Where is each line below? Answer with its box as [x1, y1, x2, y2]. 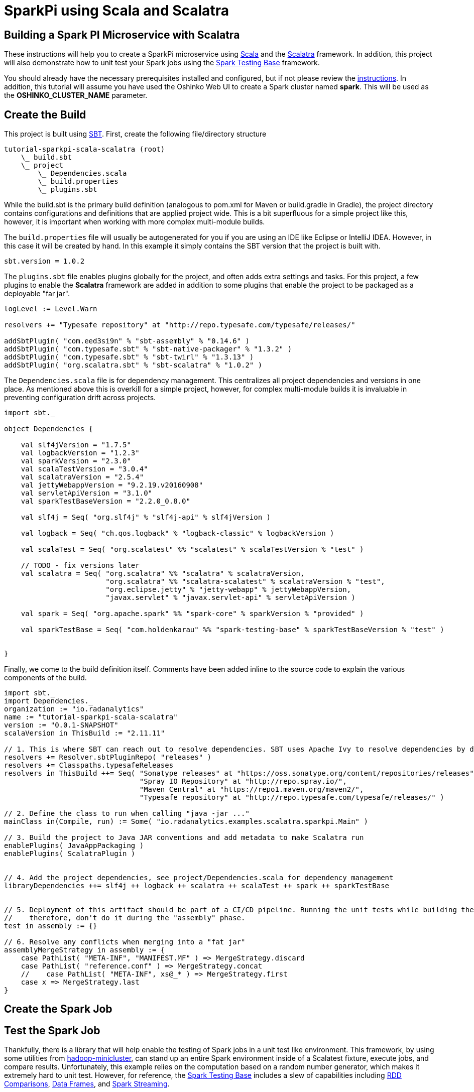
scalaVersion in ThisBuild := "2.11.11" [4, 729, 165, 738]
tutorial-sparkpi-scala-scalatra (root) [4, 145, 165, 154]
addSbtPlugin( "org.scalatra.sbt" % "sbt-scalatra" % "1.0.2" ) [4, 361, 263, 370]
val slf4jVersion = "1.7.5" [21, 441, 131, 449]
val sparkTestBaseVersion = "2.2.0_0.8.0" [21, 497, 190, 506]
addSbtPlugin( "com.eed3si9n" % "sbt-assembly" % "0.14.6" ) [4, 337, 250, 345]
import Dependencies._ [4, 697, 93, 705]
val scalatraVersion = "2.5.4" [21, 473, 144, 481]
